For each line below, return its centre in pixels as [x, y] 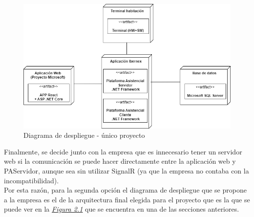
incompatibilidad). [32, 180]
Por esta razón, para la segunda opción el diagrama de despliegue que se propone [125, 190]
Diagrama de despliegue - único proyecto [84, 135]
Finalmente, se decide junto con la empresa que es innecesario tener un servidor [123, 151]
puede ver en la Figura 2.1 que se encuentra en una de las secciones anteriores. [122, 209]
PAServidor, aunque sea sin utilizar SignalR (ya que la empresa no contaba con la [127, 171]
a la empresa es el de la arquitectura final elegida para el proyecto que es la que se [127, 199]
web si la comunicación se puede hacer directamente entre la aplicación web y [120, 161]
